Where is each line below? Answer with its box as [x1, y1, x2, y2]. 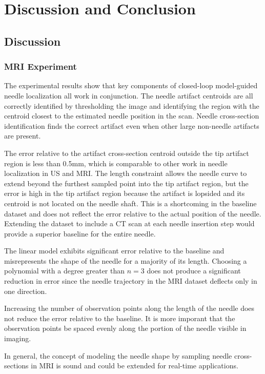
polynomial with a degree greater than [4, 265, 125, 276]
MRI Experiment [4, 60, 77, 73]
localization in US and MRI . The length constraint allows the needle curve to [4, 168, 247, 179]
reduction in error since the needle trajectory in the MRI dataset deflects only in [4, 275, 257, 286]
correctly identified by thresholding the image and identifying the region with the [4, 100, 259, 111]
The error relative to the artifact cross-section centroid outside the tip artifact [4, 147, 249, 158]
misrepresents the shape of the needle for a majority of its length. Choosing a [4, 255, 247, 266]
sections [4, 360, 29, 371]
